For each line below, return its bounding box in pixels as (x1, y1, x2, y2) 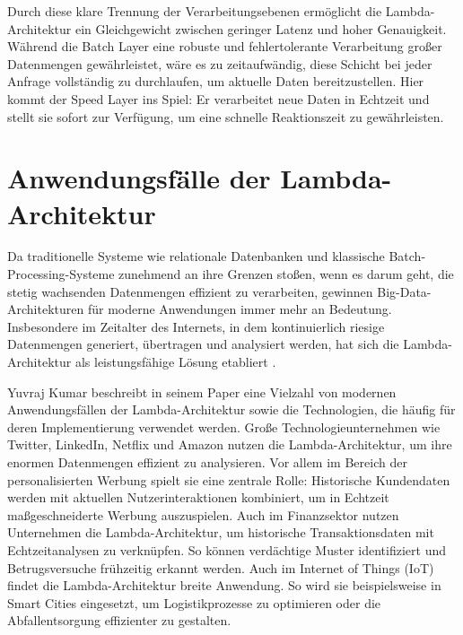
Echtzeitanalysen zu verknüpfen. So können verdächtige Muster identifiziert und (7, 540, 446, 559)
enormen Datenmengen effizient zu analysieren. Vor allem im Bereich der (7, 453, 407, 471)
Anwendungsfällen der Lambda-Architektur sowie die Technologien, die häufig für (7, 400, 456, 419)
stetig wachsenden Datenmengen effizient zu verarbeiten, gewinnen (7, 282, 373, 300)
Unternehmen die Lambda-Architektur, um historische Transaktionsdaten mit (7, 523, 434, 542)
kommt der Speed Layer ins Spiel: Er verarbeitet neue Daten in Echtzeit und (7, 89, 430, 108)
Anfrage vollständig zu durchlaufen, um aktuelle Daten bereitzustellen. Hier (7, 72, 424, 91)
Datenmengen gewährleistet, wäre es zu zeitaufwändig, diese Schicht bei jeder (7, 54, 432, 73)
